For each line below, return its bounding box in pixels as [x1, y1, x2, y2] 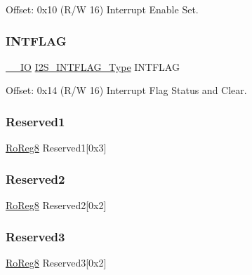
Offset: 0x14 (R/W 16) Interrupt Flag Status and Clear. [6, 83, 247, 98]
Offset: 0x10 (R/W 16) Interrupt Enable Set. [6, 2, 199, 16]
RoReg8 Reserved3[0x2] [6, 255, 107, 269]
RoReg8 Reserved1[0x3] [6, 140, 107, 155]
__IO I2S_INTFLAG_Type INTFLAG [6, 59, 180, 74]
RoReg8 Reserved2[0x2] [6, 198, 107, 213]
